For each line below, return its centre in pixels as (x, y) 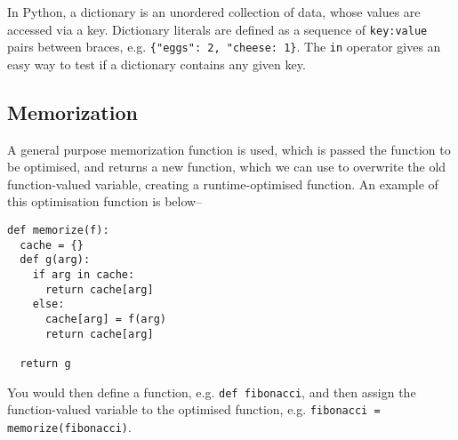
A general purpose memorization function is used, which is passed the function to (229, 149)
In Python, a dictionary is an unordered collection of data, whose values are (214, 12)
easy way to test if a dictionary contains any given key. (157, 64)
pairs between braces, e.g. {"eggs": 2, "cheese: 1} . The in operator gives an (224, 47)
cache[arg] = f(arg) (105, 320)
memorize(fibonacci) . (69, 426)
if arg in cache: (84, 275)
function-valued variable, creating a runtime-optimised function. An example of (223, 184)
